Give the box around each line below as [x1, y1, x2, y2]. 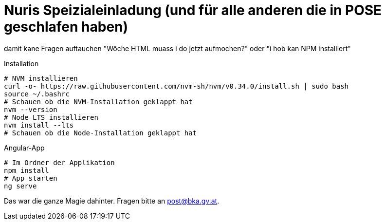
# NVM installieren [4, 74, 78, 82]
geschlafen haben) [4, 19, 128, 35]
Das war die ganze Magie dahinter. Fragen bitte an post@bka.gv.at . [4, 196, 220, 205]
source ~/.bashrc [4, 90, 70, 98]
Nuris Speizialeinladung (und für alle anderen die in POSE [4, 2, 382, 19]
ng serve [4, 182, 37, 190]
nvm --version [4, 105, 57, 113]
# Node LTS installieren [4, 113, 98, 121]
